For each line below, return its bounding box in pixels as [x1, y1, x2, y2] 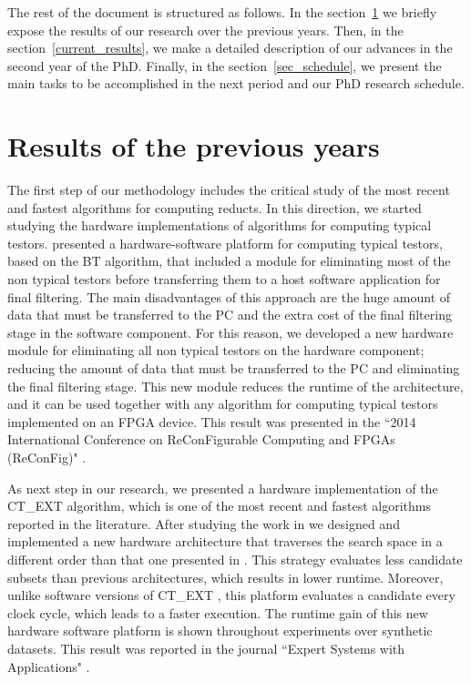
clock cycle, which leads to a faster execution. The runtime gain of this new [7, 603, 428, 622]
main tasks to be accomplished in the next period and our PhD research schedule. [7, 74, 465, 93]
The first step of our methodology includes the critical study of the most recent [7, 180, 450, 199]
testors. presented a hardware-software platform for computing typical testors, [7, 233, 443, 252]
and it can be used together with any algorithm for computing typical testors [7, 394, 438, 413]
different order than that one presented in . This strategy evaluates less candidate [7, 549, 463, 568]
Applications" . [7, 657, 90, 676]
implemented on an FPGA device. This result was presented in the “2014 [7, 412, 416, 431]
